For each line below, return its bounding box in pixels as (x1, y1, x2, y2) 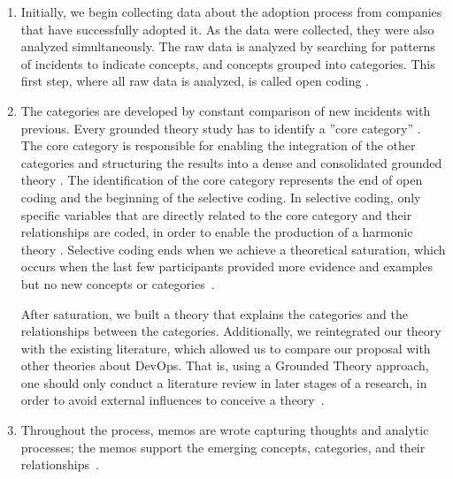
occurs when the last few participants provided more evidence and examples (20, 257, 433, 276)
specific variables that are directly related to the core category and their (20, 205, 412, 224)
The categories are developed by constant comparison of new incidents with (20, 101, 431, 119)
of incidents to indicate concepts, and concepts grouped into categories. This (20, 54, 435, 72)
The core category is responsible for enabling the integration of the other (20, 136, 416, 155)
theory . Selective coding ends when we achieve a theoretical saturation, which (20, 239, 446, 258)
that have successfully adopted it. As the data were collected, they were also (20, 19, 434, 38)
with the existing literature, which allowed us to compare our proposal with (20, 338, 431, 357)
